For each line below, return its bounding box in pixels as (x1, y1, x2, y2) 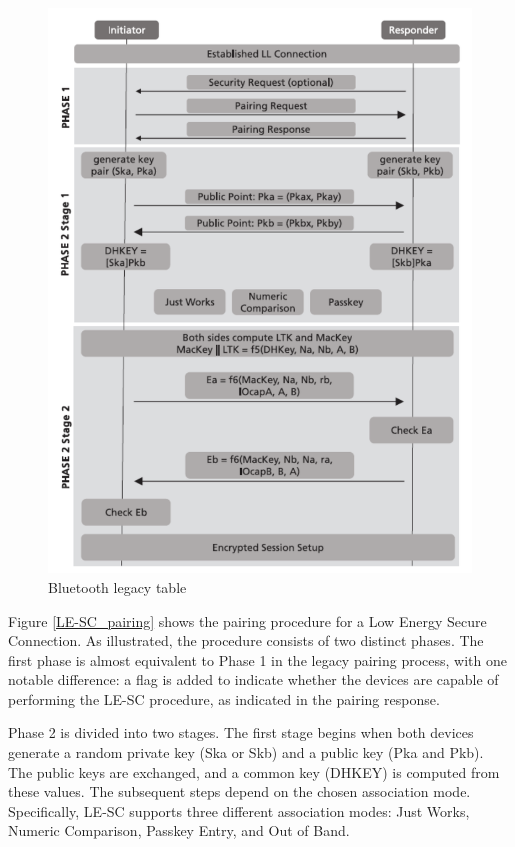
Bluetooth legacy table (48, 576, 187, 597)
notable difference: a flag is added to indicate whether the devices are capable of (8, 669, 499, 690)
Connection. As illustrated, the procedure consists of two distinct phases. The (8, 630, 484, 651)
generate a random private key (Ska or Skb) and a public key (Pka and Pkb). (8, 742, 484, 763)
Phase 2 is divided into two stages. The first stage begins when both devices (8, 722, 474, 743)
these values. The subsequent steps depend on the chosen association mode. (8, 781, 471, 802)
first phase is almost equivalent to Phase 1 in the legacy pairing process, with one (8, 649, 507, 670)
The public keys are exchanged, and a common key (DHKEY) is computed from (8, 761, 500, 782)
